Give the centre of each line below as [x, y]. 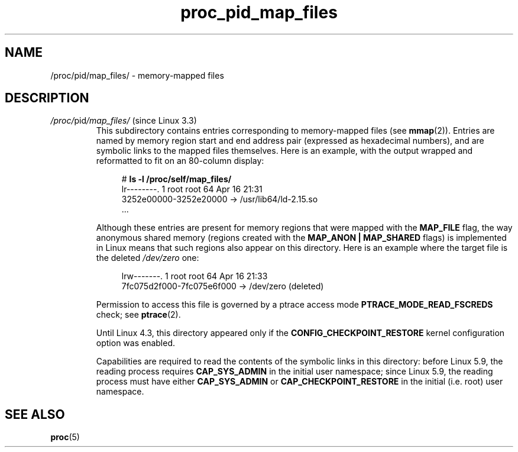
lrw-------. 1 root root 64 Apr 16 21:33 [195, 276]
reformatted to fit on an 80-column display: [180, 161]
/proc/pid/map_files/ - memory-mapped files [137, 75]
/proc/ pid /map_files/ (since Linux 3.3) [124, 121]
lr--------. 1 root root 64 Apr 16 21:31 [192, 189]
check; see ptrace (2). [138, 315]
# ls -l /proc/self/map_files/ [177, 179]
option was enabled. [136, 343]
